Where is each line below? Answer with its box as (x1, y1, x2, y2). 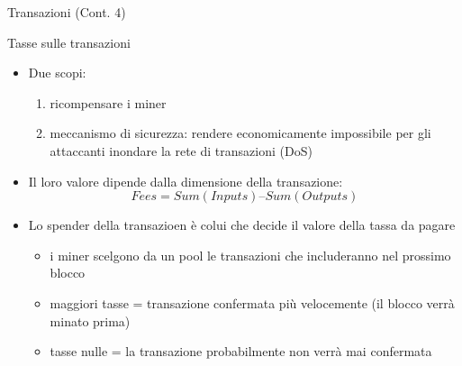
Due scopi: (28, 63, 86, 82)
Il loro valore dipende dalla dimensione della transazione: (28, 171, 343, 190)
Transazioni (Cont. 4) (7, 3, 126, 21)
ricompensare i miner (50, 93, 167, 112)
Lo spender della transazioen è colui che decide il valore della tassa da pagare (28, 215, 456, 234)
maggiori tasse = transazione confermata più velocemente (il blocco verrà (50, 293, 455, 312)
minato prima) (50, 311, 131, 330)
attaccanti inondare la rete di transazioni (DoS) (50, 141, 313, 160)
